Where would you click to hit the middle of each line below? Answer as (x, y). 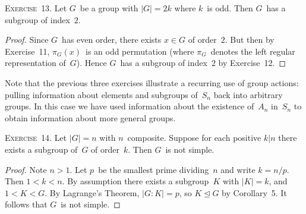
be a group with (109, 8)
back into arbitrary (248, 94)
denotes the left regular (253, 51)
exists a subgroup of (41, 149)
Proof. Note (26, 169)
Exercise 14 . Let (36, 138)
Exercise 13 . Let (36, 8)
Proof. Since (27, 40)
